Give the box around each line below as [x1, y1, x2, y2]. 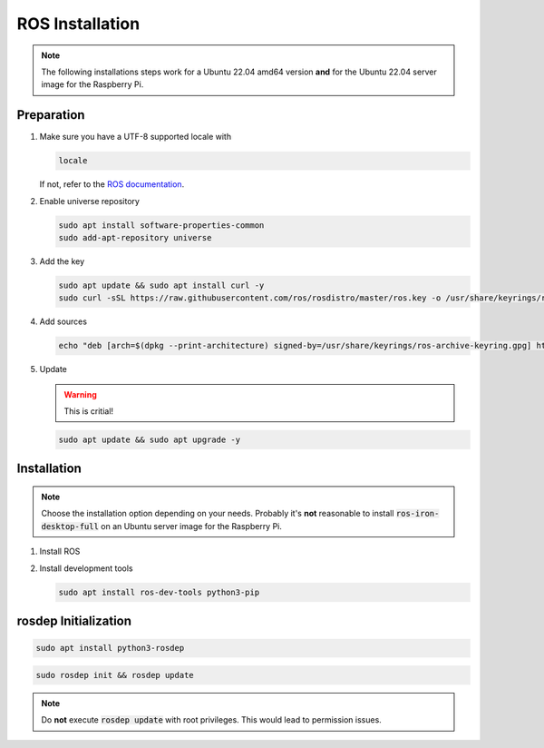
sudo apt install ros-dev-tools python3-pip [58, 586, 260, 597]
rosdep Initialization [16, 614, 131, 628]
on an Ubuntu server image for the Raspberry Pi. [101, 520, 283, 531]
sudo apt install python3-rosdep [35, 643, 185, 654]
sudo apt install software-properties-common [58, 220, 265, 231]
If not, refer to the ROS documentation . [39, 179, 185, 190]
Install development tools [39, 563, 133, 574]
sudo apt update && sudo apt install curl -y [58, 280, 265, 290]
